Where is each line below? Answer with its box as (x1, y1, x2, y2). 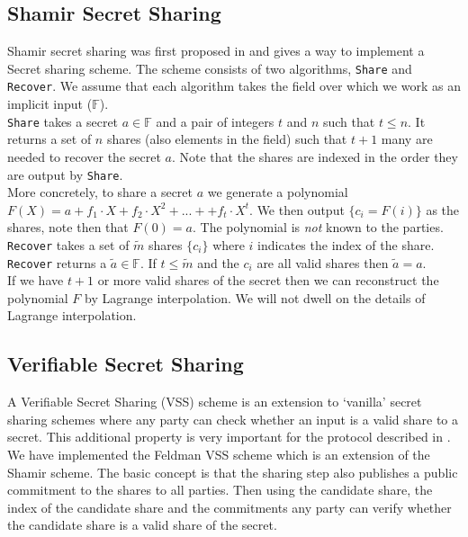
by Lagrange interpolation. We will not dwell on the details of (85, 288, 426, 307)
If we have (7, 271, 64, 290)
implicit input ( (7, 94, 93, 113)
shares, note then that (7, 218, 129, 237)
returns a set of (7, 130, 92, 148)
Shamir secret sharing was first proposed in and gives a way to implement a (7, 41, 425, 60)
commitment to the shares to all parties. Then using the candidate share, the (7, 480, 433, 499)
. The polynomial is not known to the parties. (192, 218, 444, 237)
